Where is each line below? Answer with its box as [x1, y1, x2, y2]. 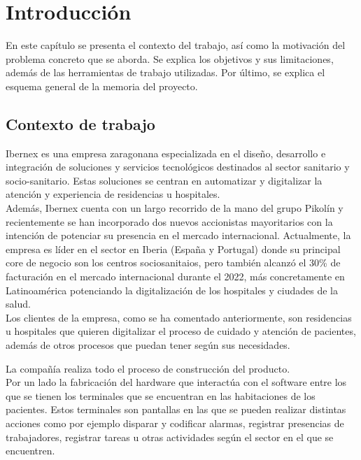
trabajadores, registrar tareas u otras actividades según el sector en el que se [6, 429, 334, 444]
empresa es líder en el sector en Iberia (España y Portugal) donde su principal [6, 241, 341, 256]
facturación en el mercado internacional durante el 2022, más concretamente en [6, 269, 345, 284]
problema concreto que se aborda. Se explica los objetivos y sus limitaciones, [6, 51, 334, 66]
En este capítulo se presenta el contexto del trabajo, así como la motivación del [6, 38, 346, 52]
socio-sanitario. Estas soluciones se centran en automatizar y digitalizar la [6, 173, 323, 187]
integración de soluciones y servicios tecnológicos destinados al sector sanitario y [6, 159, 350, 174]
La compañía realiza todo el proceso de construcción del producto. [6, 361, 290, 375]
